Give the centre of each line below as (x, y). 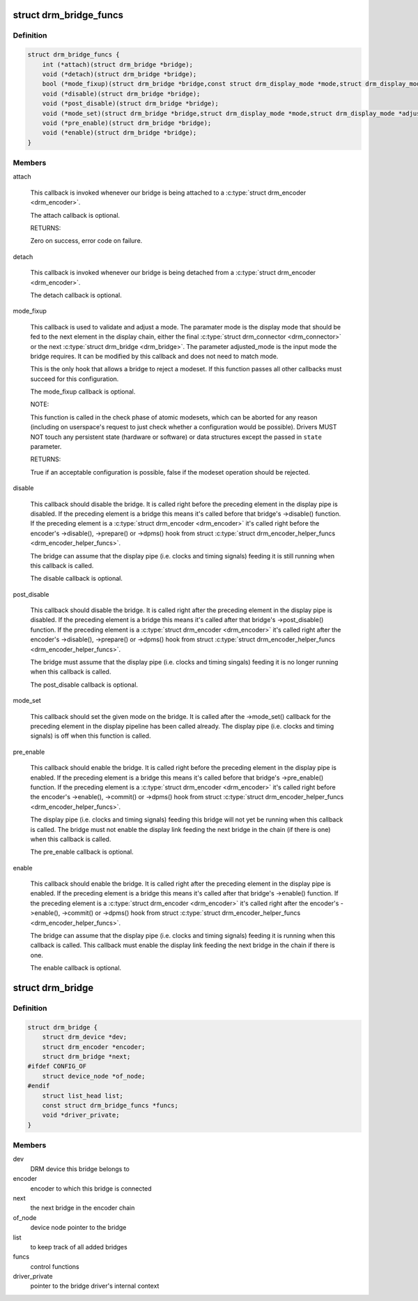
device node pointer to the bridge (78, 1228)
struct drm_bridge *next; (86, 1056)
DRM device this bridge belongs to (80, 1168)
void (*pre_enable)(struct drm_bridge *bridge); (127, 123)
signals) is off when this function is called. (91, 736)
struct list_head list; (83, 1095)
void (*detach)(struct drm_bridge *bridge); (119, 74)
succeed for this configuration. (75, 379)
